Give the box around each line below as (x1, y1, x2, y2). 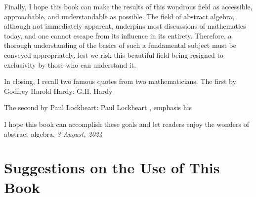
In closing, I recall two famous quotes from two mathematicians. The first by (4, 76, 236, 86)
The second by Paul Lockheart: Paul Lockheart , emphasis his (4, 102, 192, 113)
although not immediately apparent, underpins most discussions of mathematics (4, 21, 246, 31)
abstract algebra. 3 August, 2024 (4, 128, 103, 139)
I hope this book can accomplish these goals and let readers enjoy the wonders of (4, 118, 249, 129)
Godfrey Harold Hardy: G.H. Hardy (4, 85, 113, 96)
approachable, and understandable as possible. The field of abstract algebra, (4, 11, 235, 21)
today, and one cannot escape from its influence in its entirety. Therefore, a (4, 30, 232, 40)
